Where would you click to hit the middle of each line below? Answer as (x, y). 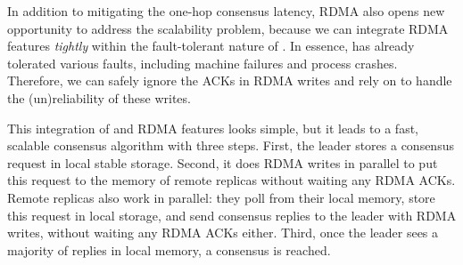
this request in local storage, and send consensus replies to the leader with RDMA (232, 215)
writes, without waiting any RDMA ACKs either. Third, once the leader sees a (223, 233)
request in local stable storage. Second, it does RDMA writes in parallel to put (223, 162)
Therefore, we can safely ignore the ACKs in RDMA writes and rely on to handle (230, 80)
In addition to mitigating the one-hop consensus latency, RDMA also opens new (226, 11)
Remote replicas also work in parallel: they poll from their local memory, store (221, 197)
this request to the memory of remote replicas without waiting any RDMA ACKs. (231, 180)
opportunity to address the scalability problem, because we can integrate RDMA (228, 28)
